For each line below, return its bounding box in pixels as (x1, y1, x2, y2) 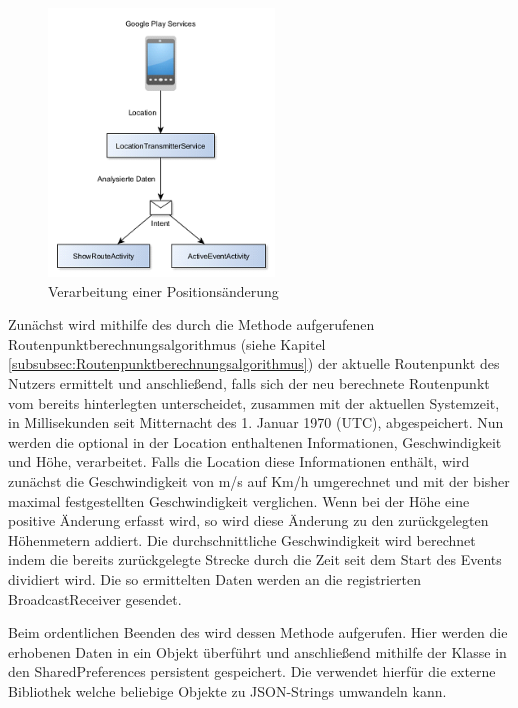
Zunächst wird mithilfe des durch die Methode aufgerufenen (8, 314, 375, 335)
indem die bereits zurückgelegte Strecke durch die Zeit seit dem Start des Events (8, 549, 502, 570)
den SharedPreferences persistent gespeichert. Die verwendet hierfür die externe (8, 661, 496, 682)
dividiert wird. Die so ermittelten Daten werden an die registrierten (8, 568, 422, 589)
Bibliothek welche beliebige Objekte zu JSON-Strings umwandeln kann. (8, 680, 447, 701)
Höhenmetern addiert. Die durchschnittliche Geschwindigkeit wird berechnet (8, 529, 476, 550)
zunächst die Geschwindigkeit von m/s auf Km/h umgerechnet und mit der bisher (8, 470, 510, 491)
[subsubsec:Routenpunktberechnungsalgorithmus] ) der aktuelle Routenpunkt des (8, 353, 500, 374)
